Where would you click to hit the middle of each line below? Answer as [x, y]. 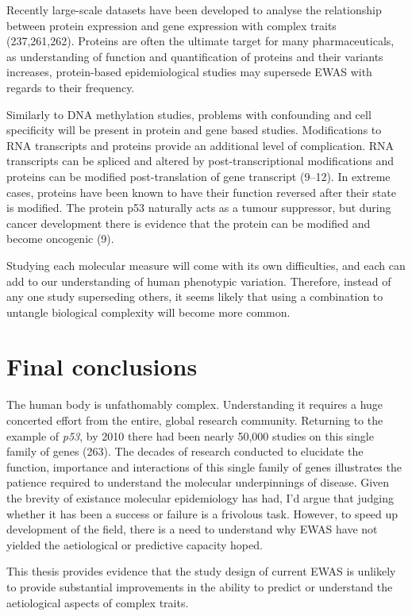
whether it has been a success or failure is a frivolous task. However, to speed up [202, 513]
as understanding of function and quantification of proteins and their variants [195, 56]
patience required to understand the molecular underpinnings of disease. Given [198, 482]
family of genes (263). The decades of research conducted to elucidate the [185, 451]
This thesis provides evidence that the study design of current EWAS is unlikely [201, 571]
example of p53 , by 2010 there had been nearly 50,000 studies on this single [190, 435]
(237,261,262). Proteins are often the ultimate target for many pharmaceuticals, [200, 41]
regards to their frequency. [71, 87]
